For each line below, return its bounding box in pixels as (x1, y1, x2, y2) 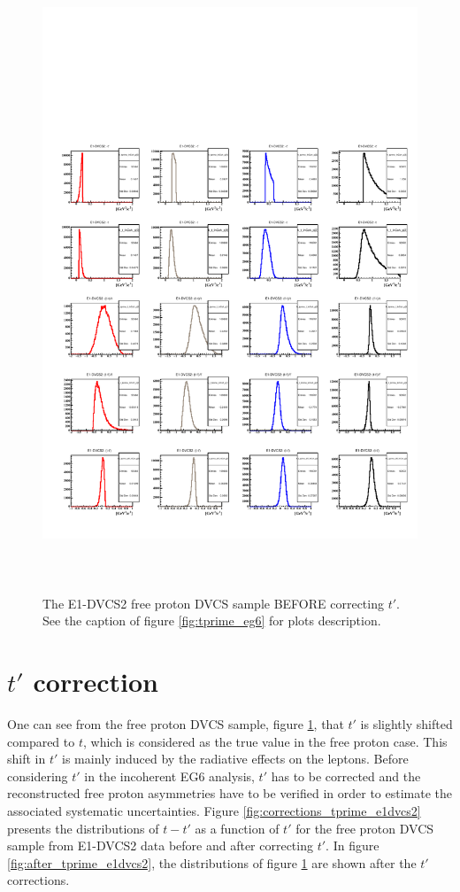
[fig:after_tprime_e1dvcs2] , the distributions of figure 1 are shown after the (7, 853, 417, 872)
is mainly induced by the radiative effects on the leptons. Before (62, 749, 409, 768)
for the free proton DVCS (295, 818, 434, 837)
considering (7, 766, 68, 785)
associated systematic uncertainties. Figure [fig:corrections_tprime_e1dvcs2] (7, 801, 421, 819)
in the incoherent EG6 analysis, (84, 766, 255, 785)
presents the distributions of (7, 818, 159, 837)
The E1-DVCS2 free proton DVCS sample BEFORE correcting (42, 593, 384, 612)
